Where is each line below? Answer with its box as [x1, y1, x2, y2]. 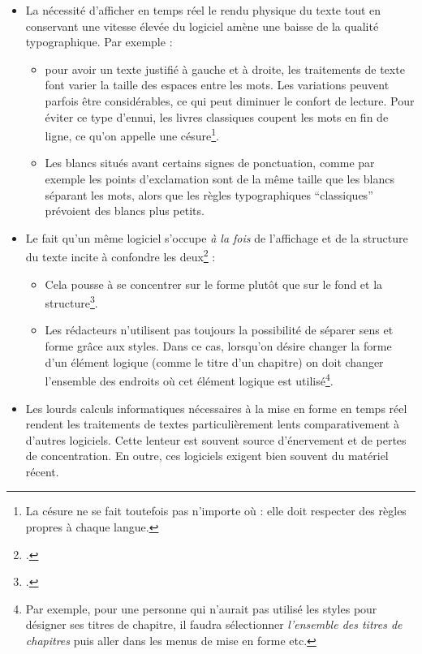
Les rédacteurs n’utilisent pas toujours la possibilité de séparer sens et [45, 321, 394, 338]
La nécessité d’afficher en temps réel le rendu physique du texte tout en [25, 2, 381, 18]
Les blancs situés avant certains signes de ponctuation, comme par [45, 154, 375, 171]
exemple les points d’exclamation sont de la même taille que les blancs [45, 170, 395, 187]
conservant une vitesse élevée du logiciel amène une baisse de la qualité [25, 17, 379, 34]
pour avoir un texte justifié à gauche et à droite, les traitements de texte [45, 60, 405, 77]
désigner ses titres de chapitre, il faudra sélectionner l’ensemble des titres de [25, 616, 403, 633]
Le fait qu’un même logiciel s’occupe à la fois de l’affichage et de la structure [25, 229, 408, 246]
